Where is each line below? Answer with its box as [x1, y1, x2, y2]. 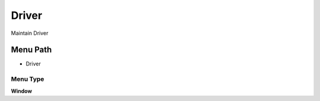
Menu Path [11, 45, 52, 55]
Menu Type [11, 75, 44, 83]
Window [11, 87, 33, 95]
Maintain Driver [11, 30, 49, 37]
